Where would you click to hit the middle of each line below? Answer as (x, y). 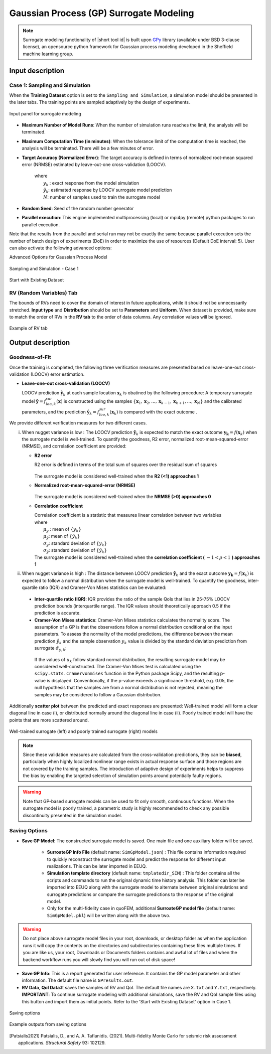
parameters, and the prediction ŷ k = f (61, 412)
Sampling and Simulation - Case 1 (44, 268)
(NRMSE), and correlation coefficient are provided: (74, 446)
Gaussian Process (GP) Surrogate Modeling (102, 13)
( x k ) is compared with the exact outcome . (154, 412)
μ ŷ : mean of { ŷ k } (62, 537)
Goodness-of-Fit (30, 357)
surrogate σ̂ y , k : (51, 649)
